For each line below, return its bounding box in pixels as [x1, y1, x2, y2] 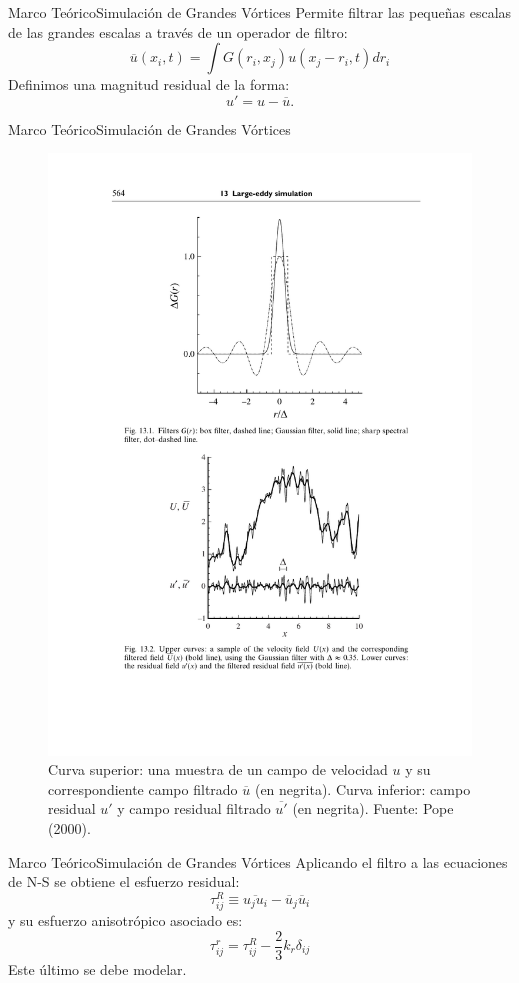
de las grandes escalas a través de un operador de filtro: [8, 21, 348, 42]
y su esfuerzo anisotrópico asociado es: [8, 909, 243, 930]
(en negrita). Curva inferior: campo [254, 778, 471, 799]
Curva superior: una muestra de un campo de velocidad [48, 759, 388, 780]
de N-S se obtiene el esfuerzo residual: [8, 871, 240, 892]
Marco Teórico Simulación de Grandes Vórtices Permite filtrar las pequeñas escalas [8, 2, 512, 22]
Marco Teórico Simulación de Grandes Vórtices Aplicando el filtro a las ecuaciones [8, 851, 508, 872]
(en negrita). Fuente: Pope [292, 798, 454, 819]
